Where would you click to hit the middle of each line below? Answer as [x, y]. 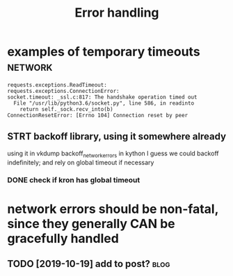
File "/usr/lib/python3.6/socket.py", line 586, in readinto [104, 103]
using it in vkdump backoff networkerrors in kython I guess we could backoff [113, 154]
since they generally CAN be [91, 224]
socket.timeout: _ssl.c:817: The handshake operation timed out [102, 97]
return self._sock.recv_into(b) [66, 109]
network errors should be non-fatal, [113, 209]
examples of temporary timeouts [104, 52]
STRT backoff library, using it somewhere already [117, 137]
